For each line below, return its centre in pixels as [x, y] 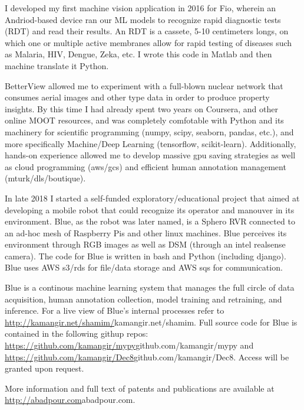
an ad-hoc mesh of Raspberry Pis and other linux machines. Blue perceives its [146, 232]
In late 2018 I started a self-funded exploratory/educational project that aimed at [152, 198]
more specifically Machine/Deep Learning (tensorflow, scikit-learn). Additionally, [151, 143]
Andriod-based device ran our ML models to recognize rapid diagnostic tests [143, 19]
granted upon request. [44, 368]
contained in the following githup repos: [77, 333]
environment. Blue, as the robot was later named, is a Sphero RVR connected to [150, 221]
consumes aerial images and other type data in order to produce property [137, 97]
